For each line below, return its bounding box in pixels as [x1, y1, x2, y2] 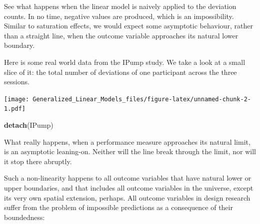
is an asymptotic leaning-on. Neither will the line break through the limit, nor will [4, 146, 256, 157]
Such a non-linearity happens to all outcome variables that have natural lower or [4, 173, 251, 183]
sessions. [4, 76, 29, 87]
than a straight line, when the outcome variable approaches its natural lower [4, 30, 238, 40]
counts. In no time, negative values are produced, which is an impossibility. [4, 10, 234, 21]
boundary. [4, 40, 35, 50]
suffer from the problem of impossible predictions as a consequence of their [4, 202, 233, 213]
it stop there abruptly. [4, 156, 72, 166]
